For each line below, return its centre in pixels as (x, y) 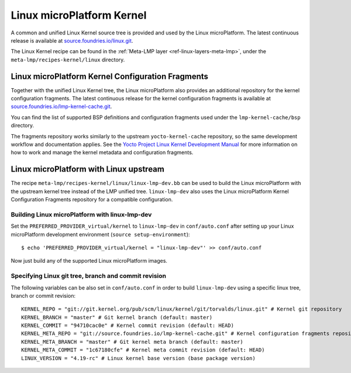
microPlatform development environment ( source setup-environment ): (100, 234)
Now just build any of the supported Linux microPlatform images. (89, 261)
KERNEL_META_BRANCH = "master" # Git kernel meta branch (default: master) (132, 342)
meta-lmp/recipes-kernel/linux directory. (68, 60)
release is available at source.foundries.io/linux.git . (72, 40)
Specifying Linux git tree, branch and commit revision (89, 276)
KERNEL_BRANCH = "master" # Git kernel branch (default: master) (117, 317)
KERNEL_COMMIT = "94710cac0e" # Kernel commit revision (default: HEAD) (128, 326)
